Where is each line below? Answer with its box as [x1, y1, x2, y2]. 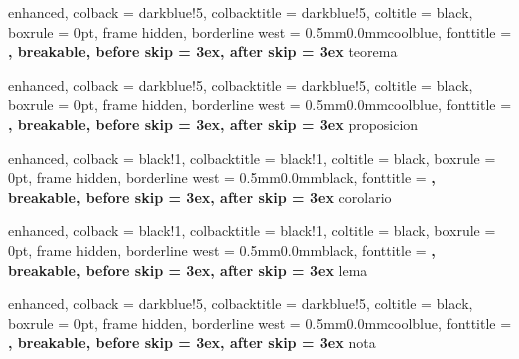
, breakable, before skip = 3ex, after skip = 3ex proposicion [8, 113, 419, 134]
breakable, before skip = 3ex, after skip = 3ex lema [8, 259, 368, 280]
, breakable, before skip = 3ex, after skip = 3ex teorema [8, 41, 398, 62]
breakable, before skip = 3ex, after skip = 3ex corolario [8, 186, 392, 207]
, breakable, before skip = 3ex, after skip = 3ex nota [8, 332, 376, 353]
